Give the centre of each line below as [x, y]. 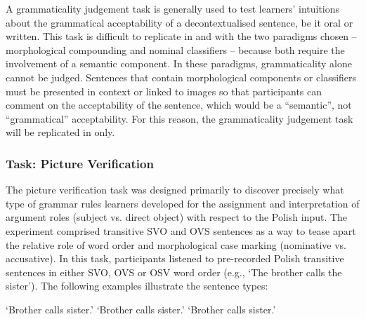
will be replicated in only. [60, 132]
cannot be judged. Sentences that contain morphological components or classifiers [181, 77]
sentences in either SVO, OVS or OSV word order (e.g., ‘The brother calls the [174, 272]
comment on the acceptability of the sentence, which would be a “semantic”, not [179, 105]
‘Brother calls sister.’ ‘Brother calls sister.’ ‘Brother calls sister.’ [141, 309]
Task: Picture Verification [80, 163]
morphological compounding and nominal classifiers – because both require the [175, 49]
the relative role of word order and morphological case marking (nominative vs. [176, 244]
